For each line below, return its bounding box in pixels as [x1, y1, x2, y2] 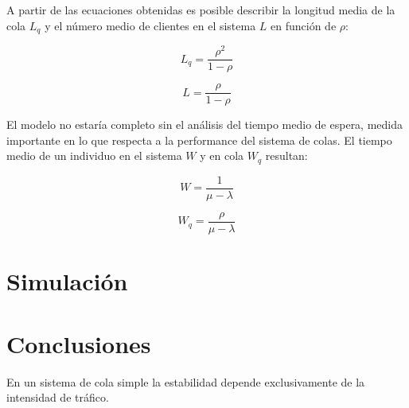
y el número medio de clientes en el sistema [45, 17, 256, 33]
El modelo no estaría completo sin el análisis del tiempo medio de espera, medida [6, 116, 403, 133]
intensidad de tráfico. [6, 389, 109, 406]
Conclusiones [6, 327, 151, 359]
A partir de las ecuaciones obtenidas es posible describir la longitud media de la [6, 2, 395, 17]
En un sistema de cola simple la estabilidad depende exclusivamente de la [6, 373, 365, 390]
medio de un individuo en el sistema [6, 147, 182, 164]
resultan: [265, 147, 308, 164]
